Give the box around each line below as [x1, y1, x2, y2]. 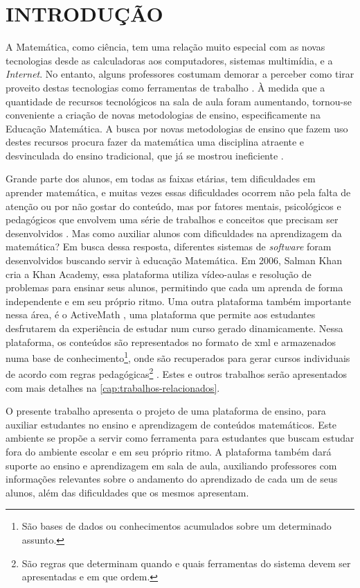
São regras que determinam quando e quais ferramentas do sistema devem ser [21, 555, 351, 570]
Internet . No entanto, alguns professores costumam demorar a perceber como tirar [6, 67, 354, 81]
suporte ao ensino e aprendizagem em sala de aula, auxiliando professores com [6, 458, 337, 472]
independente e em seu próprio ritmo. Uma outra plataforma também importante [6, 293, 351, 308]
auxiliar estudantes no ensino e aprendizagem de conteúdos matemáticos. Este [6, 417, 336, 431]
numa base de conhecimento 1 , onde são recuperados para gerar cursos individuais [6, 349, 350, 365]
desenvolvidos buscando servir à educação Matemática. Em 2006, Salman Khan [6, 253, 342, 268]
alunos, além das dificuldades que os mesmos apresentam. [6, 485, 249, 499]
